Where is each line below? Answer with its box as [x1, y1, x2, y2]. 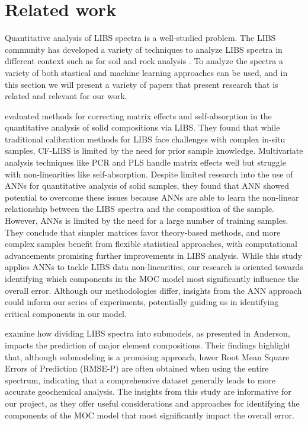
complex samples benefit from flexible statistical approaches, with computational [5, 237, 297, 250]
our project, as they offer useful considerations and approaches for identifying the [5, 397, 300, 409]
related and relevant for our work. [5, 90, 127, 102]
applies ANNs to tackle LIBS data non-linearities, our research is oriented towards [5, 261, 303, 273]
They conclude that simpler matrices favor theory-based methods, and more [5, 226, 281, 238]
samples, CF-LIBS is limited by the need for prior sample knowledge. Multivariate [5, 144, 303, 157]
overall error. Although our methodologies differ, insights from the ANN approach [5, 284, 302, 296]
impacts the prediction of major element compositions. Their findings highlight [5, 338, 291, 351]
